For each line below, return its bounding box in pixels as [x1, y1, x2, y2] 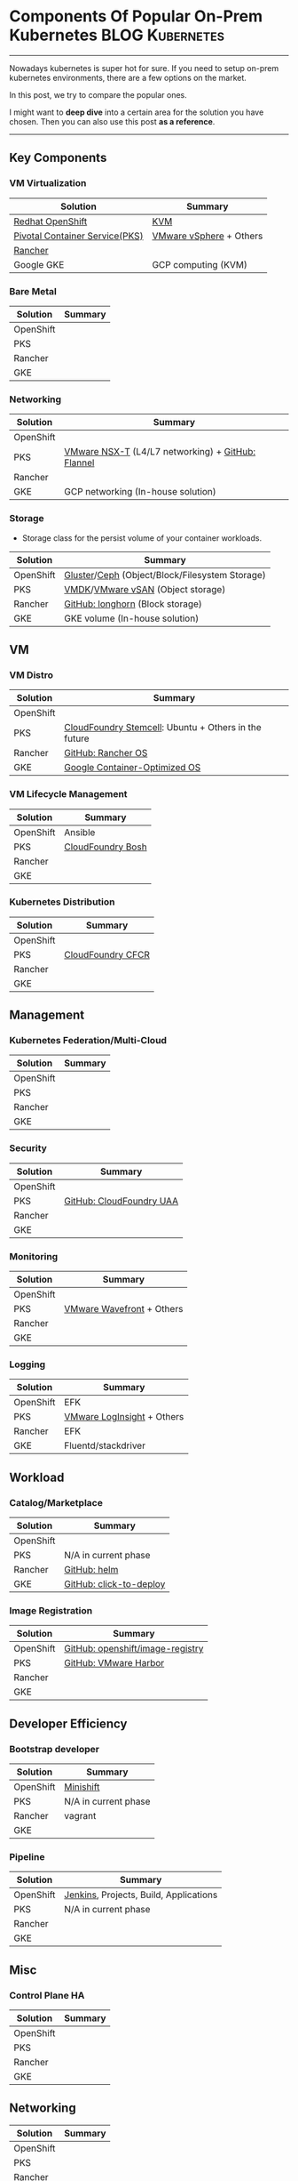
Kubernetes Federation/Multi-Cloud [9, 1034, 167, 1047]
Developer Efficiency [9, 1716, 128, 1731]
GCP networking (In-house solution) [64, 486, 217, 498]
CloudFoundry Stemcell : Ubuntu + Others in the [64, 721, 262, 734]
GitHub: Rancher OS [64, 747, 148, 760]
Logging [9, 1358, 46, 1371]
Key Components [9, 150, 107, 165]
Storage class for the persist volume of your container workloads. [21, 532, 263, 543]
